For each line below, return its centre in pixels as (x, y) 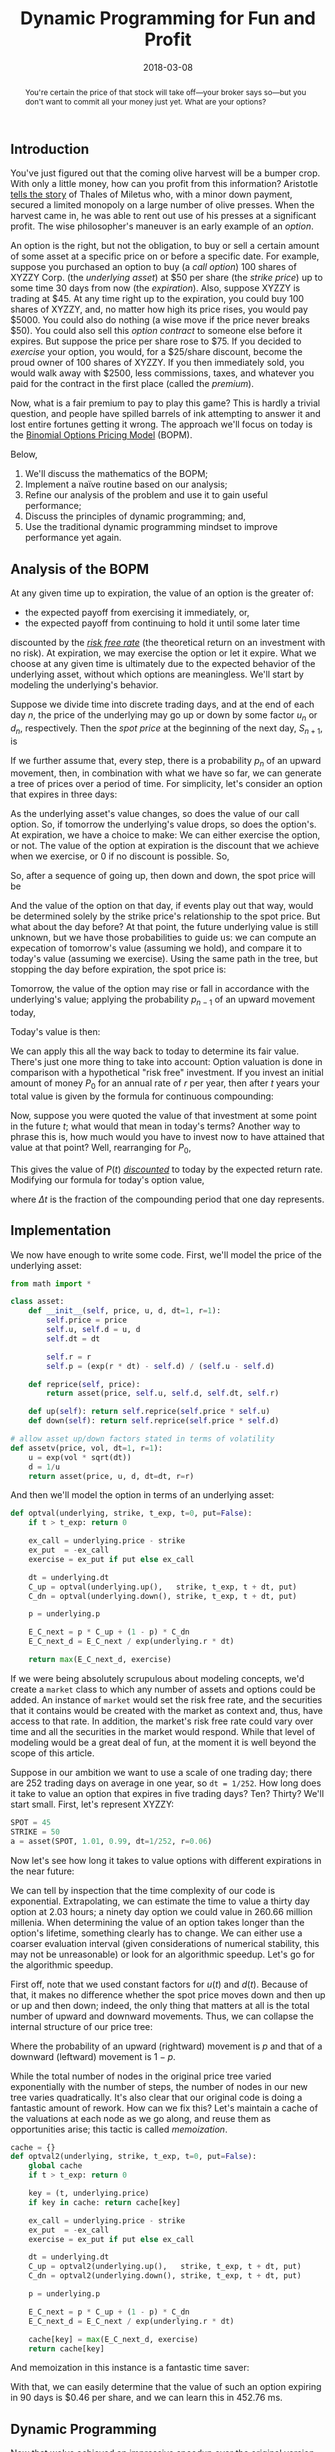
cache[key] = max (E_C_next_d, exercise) (113, 2339)
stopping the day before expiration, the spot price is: (118, 969)
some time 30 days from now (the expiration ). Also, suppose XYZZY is (155, 288)
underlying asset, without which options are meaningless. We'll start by (157, 674)
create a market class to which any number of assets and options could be (163, 1689)
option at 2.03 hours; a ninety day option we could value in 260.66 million (161, 1911)
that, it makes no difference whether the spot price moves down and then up (168, 1994)
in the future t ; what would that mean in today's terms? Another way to (155, 1126)
